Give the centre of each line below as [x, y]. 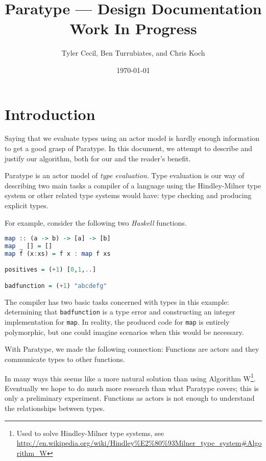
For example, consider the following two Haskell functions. [96, 222]
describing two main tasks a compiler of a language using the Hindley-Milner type [133, 185]
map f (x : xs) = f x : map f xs [58, 253]
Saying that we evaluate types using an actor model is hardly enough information [132, 138]
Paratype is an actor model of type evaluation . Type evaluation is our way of [125, 175]
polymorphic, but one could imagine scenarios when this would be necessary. [124, 332]
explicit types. [27, 205]
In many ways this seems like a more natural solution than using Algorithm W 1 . [130, 377]
